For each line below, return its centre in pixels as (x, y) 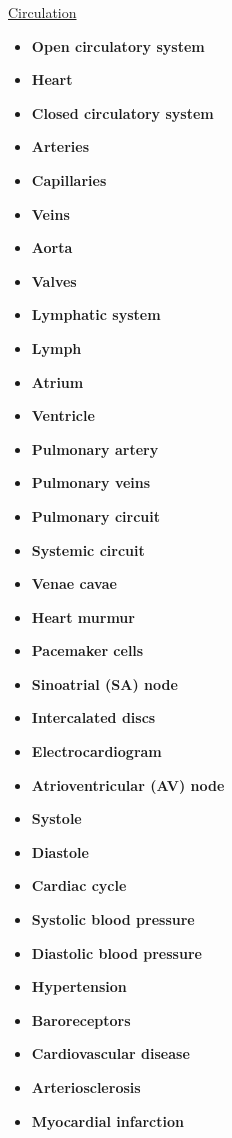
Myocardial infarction (107, 1120)
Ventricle (63, 415)
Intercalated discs (93, 717)
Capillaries (69, 179)
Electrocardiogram (96, 751)
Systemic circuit (88, 549)
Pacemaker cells (87, 650)
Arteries (60, 146)
